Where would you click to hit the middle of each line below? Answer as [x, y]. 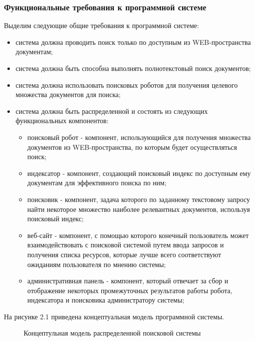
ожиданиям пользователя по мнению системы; [96, 264]
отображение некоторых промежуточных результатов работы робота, [130, 290]
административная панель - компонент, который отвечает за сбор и [128, 281]
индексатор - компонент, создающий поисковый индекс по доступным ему [139, 173]
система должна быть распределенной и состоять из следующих [112, 111]
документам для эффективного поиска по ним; [97, 183]
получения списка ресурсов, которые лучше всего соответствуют [124, 254]
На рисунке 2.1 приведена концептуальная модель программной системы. [114, 316]
